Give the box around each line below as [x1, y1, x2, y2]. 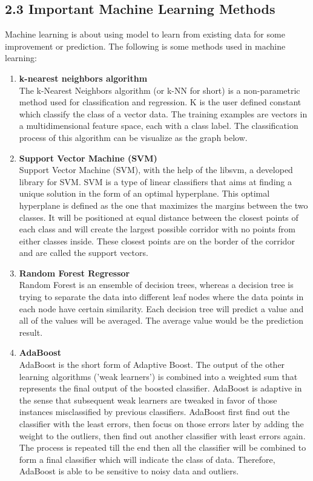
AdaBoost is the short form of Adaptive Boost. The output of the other [19, 358, 285, 371]
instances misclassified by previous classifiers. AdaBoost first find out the [19, 405, 290, 418]
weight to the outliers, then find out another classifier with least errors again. [19, 429, 306, 442]
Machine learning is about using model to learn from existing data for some [5, 28, 285, 41]
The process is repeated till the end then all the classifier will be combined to [19, 441, 306, 454]
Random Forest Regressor [19, 266, 130, 279]
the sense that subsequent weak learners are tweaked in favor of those [19, 393, 277, 406]
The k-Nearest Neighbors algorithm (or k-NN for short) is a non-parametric [19, 83, 300, 96]
